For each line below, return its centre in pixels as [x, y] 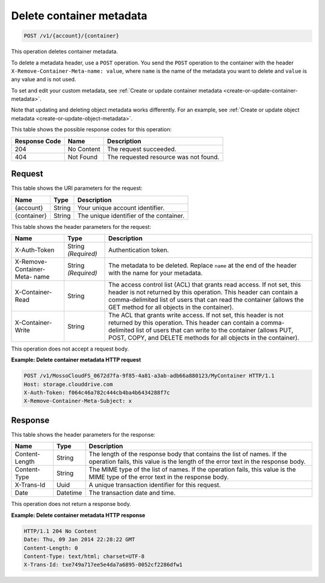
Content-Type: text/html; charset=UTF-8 [84, 556]
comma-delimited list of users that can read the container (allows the [206, 299]
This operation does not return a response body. [71, 504]
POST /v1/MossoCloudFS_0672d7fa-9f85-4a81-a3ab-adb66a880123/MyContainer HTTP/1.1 [149, 376]
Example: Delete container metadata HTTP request [76, 360]
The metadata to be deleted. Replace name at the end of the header [203, 265]
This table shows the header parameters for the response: [83, 434]
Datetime [69, 493]
